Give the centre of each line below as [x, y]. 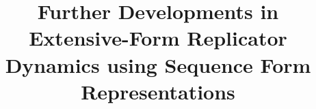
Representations [158, 91]
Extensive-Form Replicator [158, 38]
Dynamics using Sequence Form [158, 64]
